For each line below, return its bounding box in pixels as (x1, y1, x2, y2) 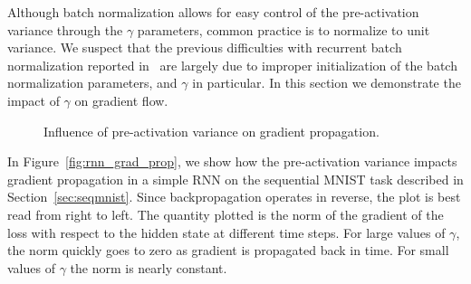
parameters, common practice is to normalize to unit (137, 20, 430, 39)
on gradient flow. (74, 90, 168, 109)
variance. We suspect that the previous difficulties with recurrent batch (7, 38, 402, 57)
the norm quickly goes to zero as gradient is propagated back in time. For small (7, 241, 449, 260)
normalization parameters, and (7, 73, 178, 92)
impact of (7, 90, 60, 109)
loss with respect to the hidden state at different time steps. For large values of (7, 222, 446, 241)
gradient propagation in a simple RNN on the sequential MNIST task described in (7, 169, 464, 188)
